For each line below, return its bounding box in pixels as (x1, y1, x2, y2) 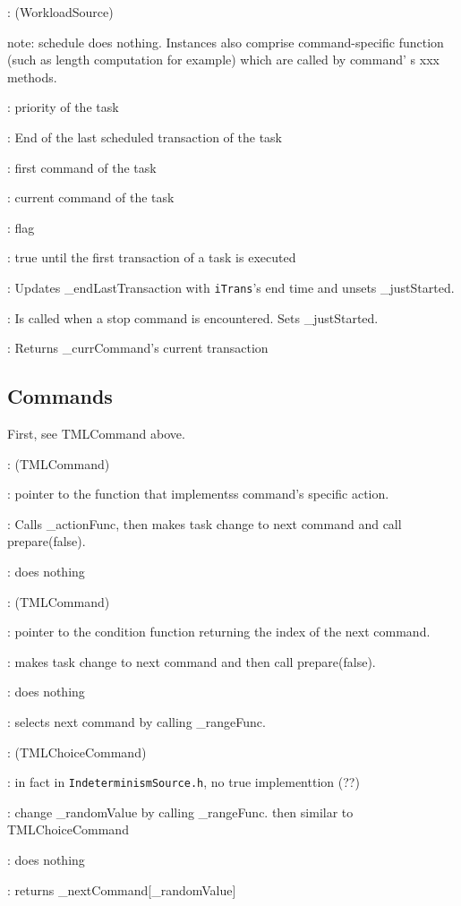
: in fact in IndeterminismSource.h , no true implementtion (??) (7, 773, 360, 791)
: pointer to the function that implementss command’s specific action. (7, 484, 389, 503)
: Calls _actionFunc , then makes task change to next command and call (7, 514, 402, 533)
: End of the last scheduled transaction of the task (7, 127, 283, 146)
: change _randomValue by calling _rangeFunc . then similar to (7, 802, 354, 821)
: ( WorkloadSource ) (7, 3, 114, 21)
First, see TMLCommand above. (7, 423, 185, 442)
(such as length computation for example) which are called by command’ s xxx (7, 50, 440, 69)
